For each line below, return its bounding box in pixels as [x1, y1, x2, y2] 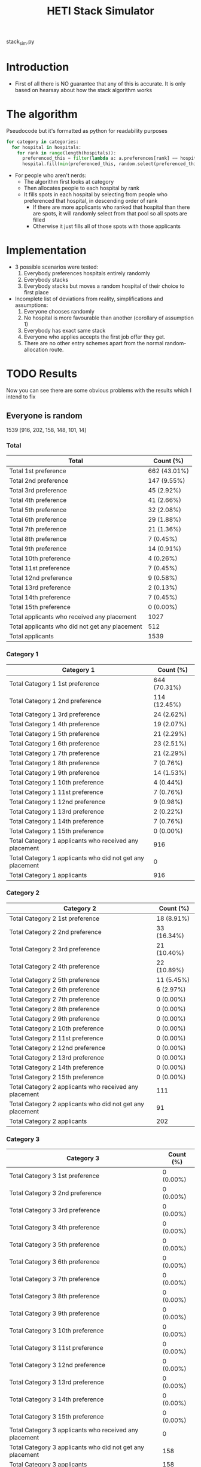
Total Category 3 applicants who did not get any [9, 1443, 145, 1451]
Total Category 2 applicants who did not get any [9, 1100, 145, 1108]
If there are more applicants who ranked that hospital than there [32, 203, 190, 211]
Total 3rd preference [9, 486, 68, 495]
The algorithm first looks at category [23, 178, 114, 185]
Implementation [6, 244, 87, 257]
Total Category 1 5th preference [9, 729, 100, 738]
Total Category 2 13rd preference [9, 1053, 105, 1061]
